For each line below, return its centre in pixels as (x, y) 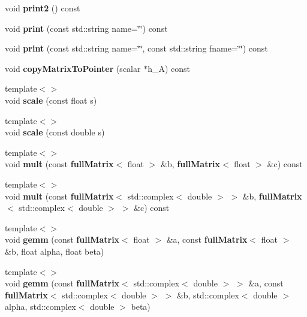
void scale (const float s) (51, 100)
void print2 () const (43, 8)
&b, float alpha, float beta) (55, 251)
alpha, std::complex (40, 307)
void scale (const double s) (55, 132)
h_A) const (169, 68)
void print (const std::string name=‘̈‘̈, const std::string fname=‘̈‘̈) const (136, 48)
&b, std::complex (208, 295)
